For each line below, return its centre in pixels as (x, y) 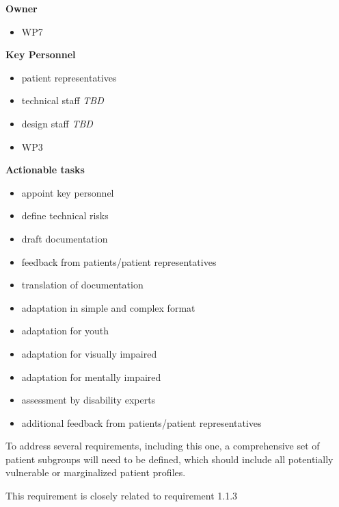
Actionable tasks (45, 170)
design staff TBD (57, 123)
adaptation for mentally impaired (91, 376)
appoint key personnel (68, 192)
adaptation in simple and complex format (108, 307)
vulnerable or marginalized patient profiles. (96, 472)
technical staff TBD (63, 100)
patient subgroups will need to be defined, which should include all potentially (169, 459)
